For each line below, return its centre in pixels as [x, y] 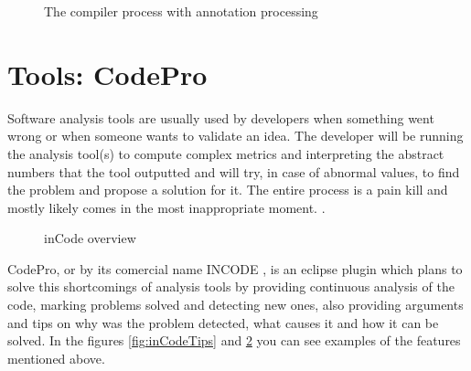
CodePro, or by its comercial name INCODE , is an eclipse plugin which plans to [235, 268]
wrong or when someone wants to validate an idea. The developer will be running [235, 136]
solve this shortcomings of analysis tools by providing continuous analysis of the [231, 286]
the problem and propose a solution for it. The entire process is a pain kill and [228, 190]
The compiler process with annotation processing [181, 11]
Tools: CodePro [107, 74]
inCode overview [90, 238]
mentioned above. [56, 358]
